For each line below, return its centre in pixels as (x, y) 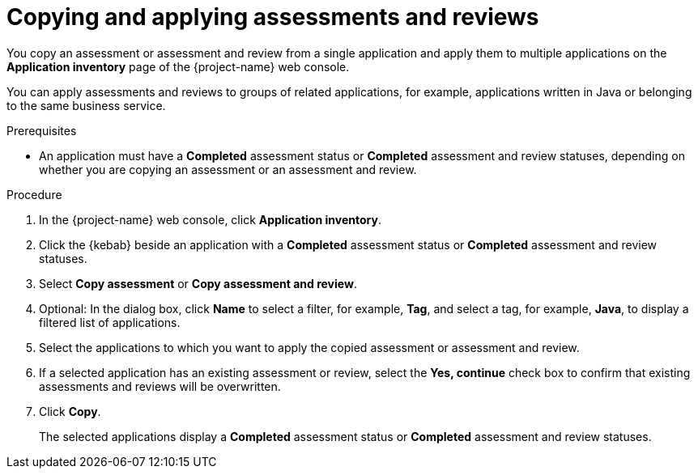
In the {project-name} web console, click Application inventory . (210, 219)
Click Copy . (70, 411)
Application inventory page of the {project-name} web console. (178, 66)
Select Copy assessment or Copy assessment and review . (198, 283)
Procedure (34, 194)
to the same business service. (86, 105)
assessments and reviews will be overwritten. (160, 386)
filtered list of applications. (110, 322)
